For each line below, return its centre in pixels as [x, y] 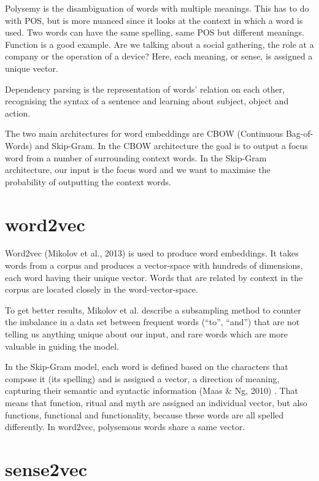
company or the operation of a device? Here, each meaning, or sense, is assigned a [159, 56]
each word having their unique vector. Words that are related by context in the [154, 277]
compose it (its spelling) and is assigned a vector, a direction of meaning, [142, 378]
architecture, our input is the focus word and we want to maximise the [138, 170]
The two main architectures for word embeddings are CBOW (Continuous [144, 133]
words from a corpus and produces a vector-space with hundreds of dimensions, [154, 265]
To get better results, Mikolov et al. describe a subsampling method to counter [153, 310]
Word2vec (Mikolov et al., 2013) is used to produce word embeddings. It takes [152, 253]
